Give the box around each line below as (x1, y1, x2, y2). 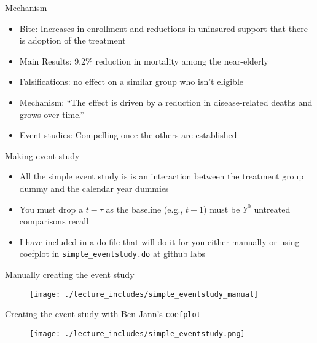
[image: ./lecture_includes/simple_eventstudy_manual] (29, 290, 259, 299)
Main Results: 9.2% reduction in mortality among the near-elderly (19, 54, 268, 67)
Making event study (5, 149, 80, 162)
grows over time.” (19, 108, 84, 120)
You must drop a (19, 202, 83, 215)
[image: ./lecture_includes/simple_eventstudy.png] (29, 329, 245, 338)
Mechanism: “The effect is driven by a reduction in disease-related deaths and (19, 95, 313, 108)
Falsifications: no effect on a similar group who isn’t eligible (19, 75, 243, 88)
